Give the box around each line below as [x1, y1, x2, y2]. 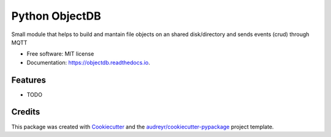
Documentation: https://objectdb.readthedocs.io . [26, 59, 150, 66]
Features [11, 75, 46, 85]
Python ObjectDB [11, 9, 101, 23]
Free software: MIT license [26, 50, 94, 57]
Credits [11, 107, 40, 117]
